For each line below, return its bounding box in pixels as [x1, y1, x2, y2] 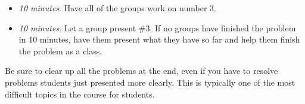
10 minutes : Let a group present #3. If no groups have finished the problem [18, 21, 296, 34]
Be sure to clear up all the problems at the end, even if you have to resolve [5, 64, 278, 77]
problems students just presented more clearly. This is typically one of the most [5, 76, 295, 88]
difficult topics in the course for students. [5, 87, 155, 100]
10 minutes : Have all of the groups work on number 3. [18, 2, 216, 14]
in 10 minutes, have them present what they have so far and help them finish [18, 33, 300, 45]
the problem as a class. [18, 44, 102, 57]
